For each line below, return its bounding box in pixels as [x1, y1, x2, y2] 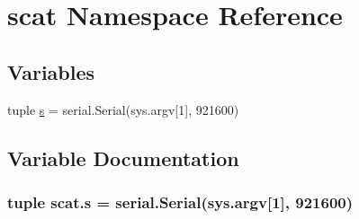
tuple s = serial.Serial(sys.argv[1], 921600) [7, 100, 239, 118]
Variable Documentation [7, 144, 239, 171]
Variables [7, 57, 95, 85]
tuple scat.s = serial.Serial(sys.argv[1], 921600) [7, 190, 354, 213]
